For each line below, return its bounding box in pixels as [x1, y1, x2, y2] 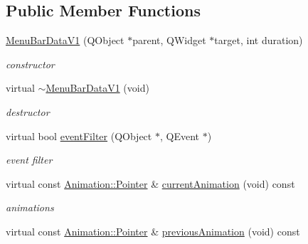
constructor [6, 56, 55, 71]
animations [6, 200, 54, 215]
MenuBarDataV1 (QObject [6, 33, 124, 48]
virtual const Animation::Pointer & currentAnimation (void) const [6, 176, 295, 191]
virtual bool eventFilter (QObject [6, 128, 152, 143]
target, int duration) [214, 33, 303, 48]
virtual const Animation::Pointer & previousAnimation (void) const [6, 223, 300, 238]
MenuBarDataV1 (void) [46, 80, 149, 95]
